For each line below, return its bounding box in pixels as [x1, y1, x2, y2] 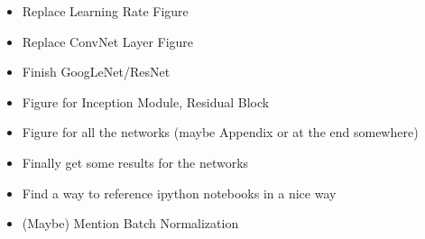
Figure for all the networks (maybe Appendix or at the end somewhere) [22, 123, 419, 142]
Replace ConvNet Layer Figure [22, 32, 194, 51]
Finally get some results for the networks [22, 152, 249, 171]
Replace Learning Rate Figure [22, 2, 189, 20]
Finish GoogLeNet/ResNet [22, 62, 171, 81]
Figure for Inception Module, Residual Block [22, 92, 270, 111]
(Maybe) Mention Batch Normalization [22, 214, 239, 233]
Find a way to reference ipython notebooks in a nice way [22, 183, 337, 202]
